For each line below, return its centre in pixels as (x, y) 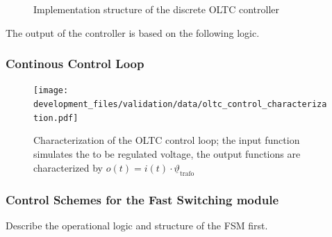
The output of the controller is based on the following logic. (133, 32)
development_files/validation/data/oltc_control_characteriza (180, 105)
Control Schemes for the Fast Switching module (142, 199)
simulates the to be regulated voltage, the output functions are (167, 153)
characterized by (68, 167)
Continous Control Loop (75, 64)
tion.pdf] (56, 118)
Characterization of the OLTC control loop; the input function (167, 140)
